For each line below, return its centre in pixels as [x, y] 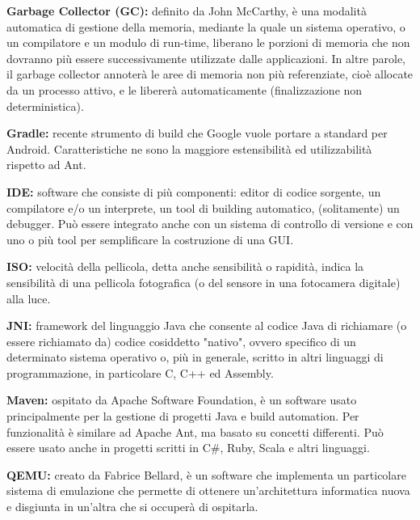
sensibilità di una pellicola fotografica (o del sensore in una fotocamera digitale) [204, 282]
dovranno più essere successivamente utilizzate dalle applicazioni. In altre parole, [206, 58]
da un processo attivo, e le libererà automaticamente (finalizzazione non [185, 89]
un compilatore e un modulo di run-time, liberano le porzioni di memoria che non [208, 42]
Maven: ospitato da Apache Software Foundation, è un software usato [182, 400]
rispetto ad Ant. [46, 165]
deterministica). [45, 106]
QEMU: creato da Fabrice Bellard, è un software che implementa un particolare [206, 474]
